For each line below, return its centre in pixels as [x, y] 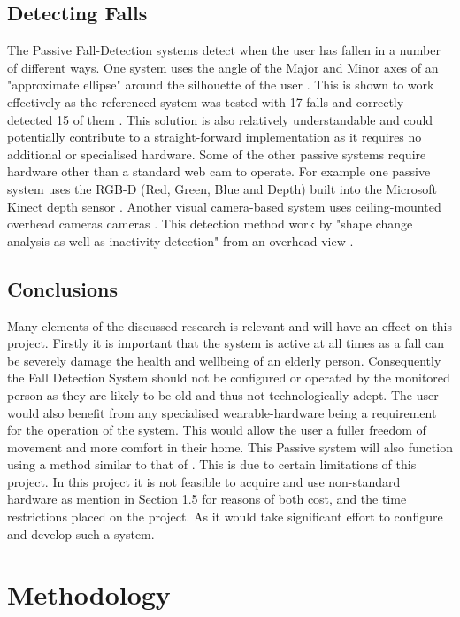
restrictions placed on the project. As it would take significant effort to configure [225, 517]
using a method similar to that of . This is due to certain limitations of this [212, 464]
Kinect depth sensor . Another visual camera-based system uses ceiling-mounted [224, 206]
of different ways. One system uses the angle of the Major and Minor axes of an [223, 67]
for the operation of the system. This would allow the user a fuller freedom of [217, 430]
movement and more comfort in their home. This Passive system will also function [230, 447]
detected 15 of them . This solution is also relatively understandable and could [220, 119]
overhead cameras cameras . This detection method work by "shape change [210, 224]
